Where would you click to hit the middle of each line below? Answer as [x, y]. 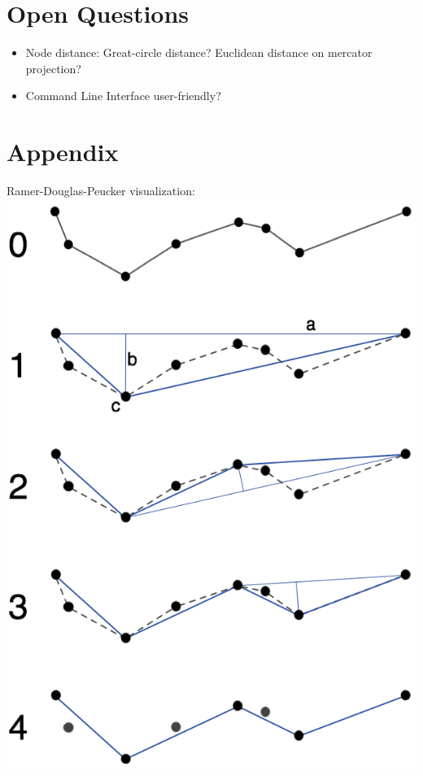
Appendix [63, 152]
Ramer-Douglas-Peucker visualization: [101, 191]
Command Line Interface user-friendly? [123, 96]
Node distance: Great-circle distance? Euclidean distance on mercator [199, 52]
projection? [53, 68]
